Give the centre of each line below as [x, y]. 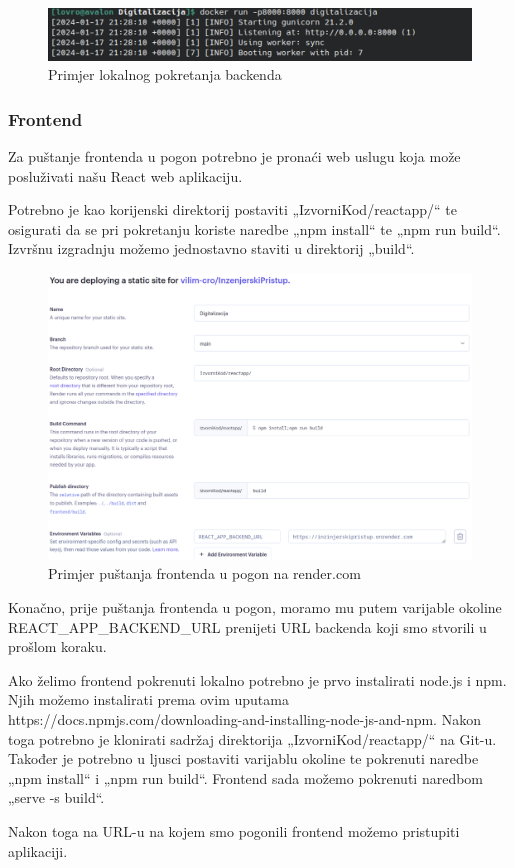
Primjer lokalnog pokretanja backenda [165, 74]
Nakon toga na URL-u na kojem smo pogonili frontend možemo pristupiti [234, 831]
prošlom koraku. [57, 646]
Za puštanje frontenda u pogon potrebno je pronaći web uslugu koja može [234, 155]
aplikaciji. [38, 850]
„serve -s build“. [56, 797]
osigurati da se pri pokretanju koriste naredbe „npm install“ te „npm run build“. [254, 228]
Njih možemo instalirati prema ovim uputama [148, 699]
